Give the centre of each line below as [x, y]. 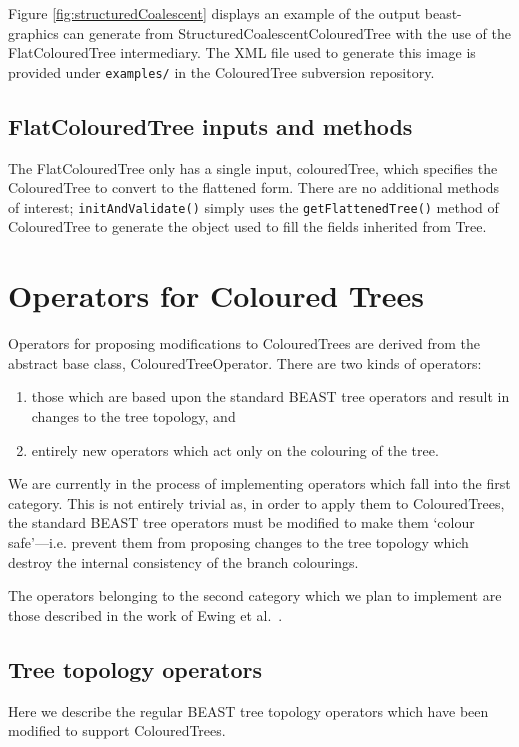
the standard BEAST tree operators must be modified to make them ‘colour [241, 522]
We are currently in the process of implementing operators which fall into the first [259, 483]
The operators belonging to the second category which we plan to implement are [255, 595]
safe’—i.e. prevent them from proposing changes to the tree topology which [238, 541]
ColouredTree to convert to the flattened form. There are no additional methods [254, 187]
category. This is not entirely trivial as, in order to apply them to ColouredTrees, [256, 502]
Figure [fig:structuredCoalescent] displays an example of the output [214, 13]
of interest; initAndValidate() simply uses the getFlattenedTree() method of [253, 206]
